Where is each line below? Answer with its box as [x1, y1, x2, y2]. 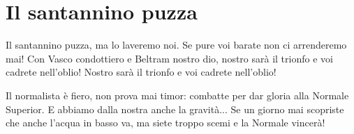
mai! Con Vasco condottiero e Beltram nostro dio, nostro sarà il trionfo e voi [6, 51, 333, 65]
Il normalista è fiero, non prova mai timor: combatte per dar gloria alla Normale [6, 87, 349, 102]
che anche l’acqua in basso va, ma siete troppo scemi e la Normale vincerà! [6, 115, 325, 130]
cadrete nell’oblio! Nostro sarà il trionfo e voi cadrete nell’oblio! [6, 65, 276, 79]
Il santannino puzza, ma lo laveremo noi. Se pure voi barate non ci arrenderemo [6, 37, 347, 52]
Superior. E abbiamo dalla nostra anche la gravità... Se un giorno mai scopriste [6, 101, 344, 116]
